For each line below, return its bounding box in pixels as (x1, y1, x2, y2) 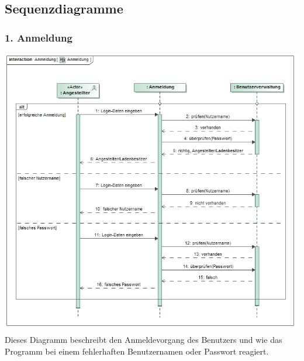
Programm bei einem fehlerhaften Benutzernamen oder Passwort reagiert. (5, 345, 269, 357)
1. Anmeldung (5, 30, 72, 44)
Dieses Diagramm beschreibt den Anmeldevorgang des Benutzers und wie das (5, 333, 282, 345)
